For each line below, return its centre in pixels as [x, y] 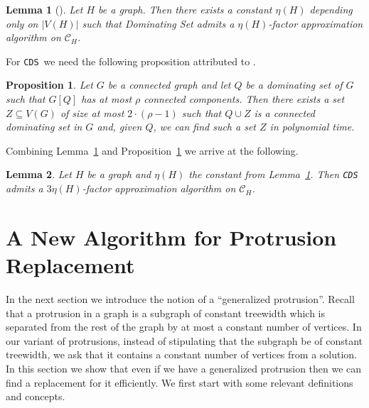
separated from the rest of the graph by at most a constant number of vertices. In [184, 327]
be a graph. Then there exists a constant [185, 9]
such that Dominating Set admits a [158, 23]
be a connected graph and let [169, 85]
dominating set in [44, 127]
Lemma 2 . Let [39, 174]
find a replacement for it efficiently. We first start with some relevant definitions [180, 382]
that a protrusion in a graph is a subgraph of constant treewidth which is [166, 313]
